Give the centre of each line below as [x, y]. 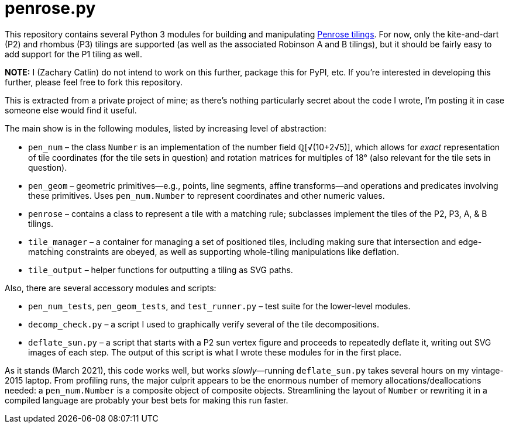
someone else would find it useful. [71, 110]
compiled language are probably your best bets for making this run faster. [147, 400]
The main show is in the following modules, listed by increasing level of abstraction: [166, 128]
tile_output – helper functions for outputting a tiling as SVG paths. [161, 270]
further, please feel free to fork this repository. [94, 82]
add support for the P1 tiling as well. [73, 54]
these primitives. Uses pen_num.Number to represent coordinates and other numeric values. [207, 195]
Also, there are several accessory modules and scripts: [111, 288]
